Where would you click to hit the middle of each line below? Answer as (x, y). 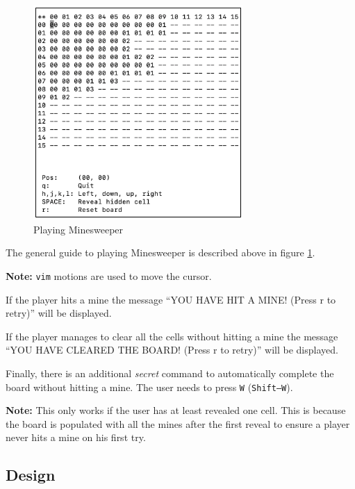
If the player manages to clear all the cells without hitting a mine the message (172, 336)
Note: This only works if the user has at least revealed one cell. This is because (176, 410)
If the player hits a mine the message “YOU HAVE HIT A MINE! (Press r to (171, 299)
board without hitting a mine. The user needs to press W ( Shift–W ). (149, 387)
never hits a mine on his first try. (76, 437)
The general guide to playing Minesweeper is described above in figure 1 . (160, 252)
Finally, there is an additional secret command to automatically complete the (170, 373)
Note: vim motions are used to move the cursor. (109, 275)
